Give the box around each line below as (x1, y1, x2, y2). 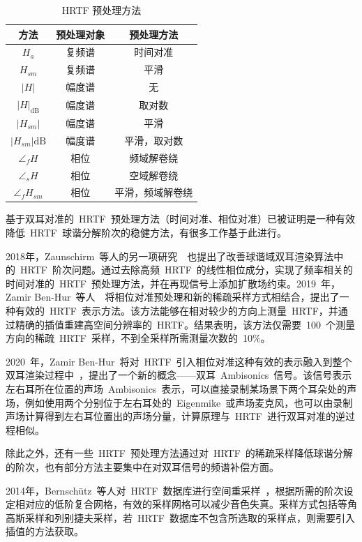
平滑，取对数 (124, 133, 183, 147)
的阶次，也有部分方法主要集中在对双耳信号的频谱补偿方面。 (6, 459, 279, 474)
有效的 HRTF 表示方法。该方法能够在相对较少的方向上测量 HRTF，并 (15, 303, 338, 318)
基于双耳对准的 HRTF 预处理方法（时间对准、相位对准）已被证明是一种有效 (6, 211, 355, 226)
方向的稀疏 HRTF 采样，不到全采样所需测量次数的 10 (6, 331, 252, 345)
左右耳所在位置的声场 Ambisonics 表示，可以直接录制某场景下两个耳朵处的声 (6, 382, 357, 396)
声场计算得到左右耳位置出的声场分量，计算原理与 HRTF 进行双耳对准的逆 (6, 409, 345, 423)
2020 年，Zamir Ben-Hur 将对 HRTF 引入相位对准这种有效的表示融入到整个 (6, 354, 352, 368)
